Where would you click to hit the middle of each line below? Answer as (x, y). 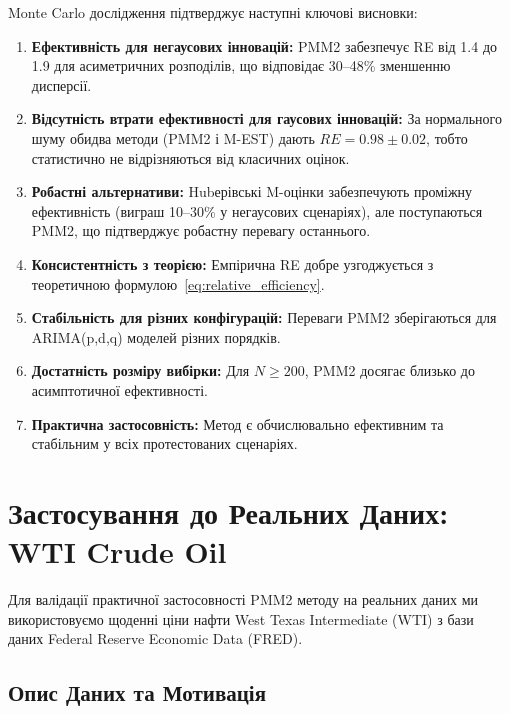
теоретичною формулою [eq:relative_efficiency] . (178, 283)
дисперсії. (61, 84)
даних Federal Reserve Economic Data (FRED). (155, 638)
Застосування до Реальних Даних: (228, 511)
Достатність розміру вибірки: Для (140, 370)
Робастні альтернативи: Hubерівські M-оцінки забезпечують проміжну (252, 191)
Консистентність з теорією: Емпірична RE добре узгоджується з (232, 263)
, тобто (447, 137)
